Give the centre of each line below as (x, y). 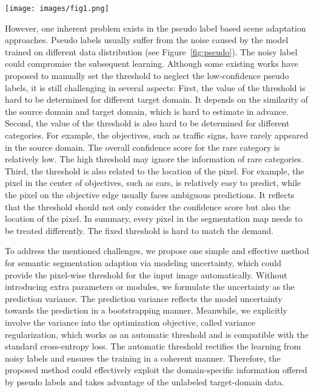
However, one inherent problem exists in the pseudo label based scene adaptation (155, 28)
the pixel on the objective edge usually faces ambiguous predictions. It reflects (150, 194)
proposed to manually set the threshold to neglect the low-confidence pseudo (147, 76)
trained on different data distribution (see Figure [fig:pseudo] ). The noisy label (151, 51)
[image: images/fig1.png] (57, 9)
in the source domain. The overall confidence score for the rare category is (142, 147)
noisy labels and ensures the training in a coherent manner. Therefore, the (143, 358)
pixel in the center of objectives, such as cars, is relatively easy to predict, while (153, 183)
